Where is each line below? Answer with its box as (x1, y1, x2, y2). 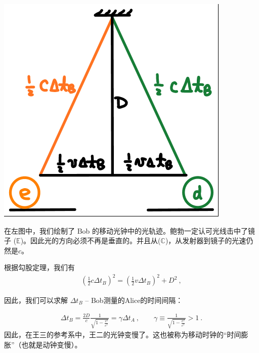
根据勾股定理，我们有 (4, 262, 75, 273)
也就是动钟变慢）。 (21, 339, 82, 349)
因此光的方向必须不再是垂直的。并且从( (30, 235, 161, 246)
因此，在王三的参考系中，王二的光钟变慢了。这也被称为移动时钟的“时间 (4, 329, 241, 340)
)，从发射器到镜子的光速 (165, 235, 246, 246)
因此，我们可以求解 (4, 294, 68, 305)
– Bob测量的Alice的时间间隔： (85, 294, 183, 305)
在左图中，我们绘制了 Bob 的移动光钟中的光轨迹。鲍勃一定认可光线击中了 (4, 225, 248, 236)
